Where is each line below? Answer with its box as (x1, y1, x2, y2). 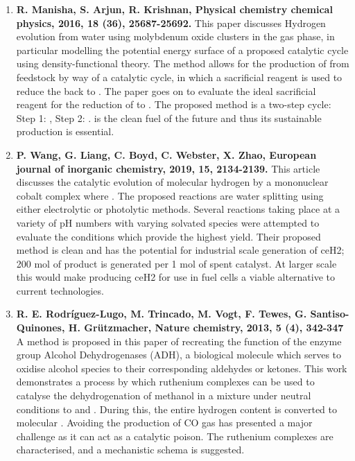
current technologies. (16, 283, 104, 297)
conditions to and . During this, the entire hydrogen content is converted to (16, 401, 338, 416)
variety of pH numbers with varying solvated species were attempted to (16, 215, 320, 229)
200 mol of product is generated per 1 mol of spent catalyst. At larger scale (16, 256, 337, 270)
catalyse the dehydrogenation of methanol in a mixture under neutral (16, 388, 311, 403)
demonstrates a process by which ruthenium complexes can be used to (16, 374, 315, 389)
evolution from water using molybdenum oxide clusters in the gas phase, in (16, 29, 335, 44)
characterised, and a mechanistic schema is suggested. (16, 442, 245, 457)
